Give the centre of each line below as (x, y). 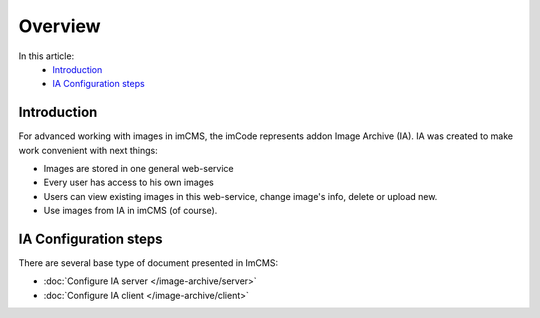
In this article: (46, 56)
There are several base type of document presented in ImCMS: (148, 263)
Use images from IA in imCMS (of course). (130, 211)
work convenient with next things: (88, 150)
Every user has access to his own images (128, 182)
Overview (59, 26)
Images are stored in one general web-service (138, 169)
